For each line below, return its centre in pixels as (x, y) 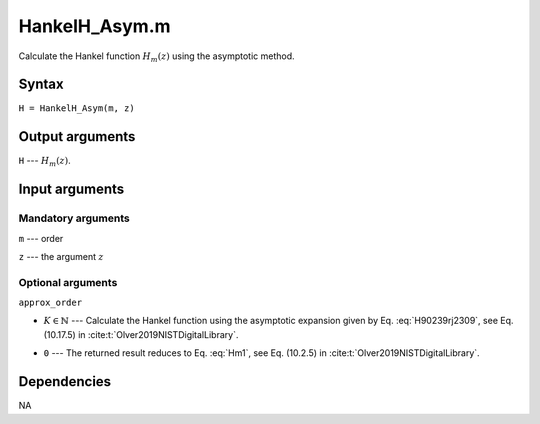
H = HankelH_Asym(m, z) (76, 108)
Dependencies (65, 381)
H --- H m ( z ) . (45, 162)
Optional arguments (68, 282)
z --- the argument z (61, 256)
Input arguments (71, 189)
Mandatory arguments (74, 218)
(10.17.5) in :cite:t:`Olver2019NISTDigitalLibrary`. (141, 334)
